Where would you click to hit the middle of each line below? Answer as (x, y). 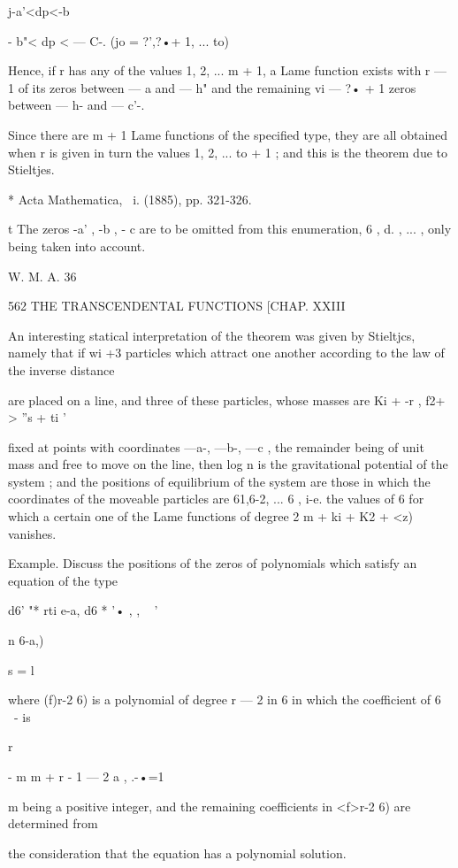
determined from (53, 823)
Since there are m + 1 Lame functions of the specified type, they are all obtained (228, 134)
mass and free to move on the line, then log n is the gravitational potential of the (228, 464)
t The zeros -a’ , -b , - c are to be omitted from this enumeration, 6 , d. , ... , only (230, 229)
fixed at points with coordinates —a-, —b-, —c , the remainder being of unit (216, 446)
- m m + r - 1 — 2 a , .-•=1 (86, 776)
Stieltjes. (31, 169)
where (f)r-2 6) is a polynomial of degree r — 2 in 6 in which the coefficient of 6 (225, 699)
